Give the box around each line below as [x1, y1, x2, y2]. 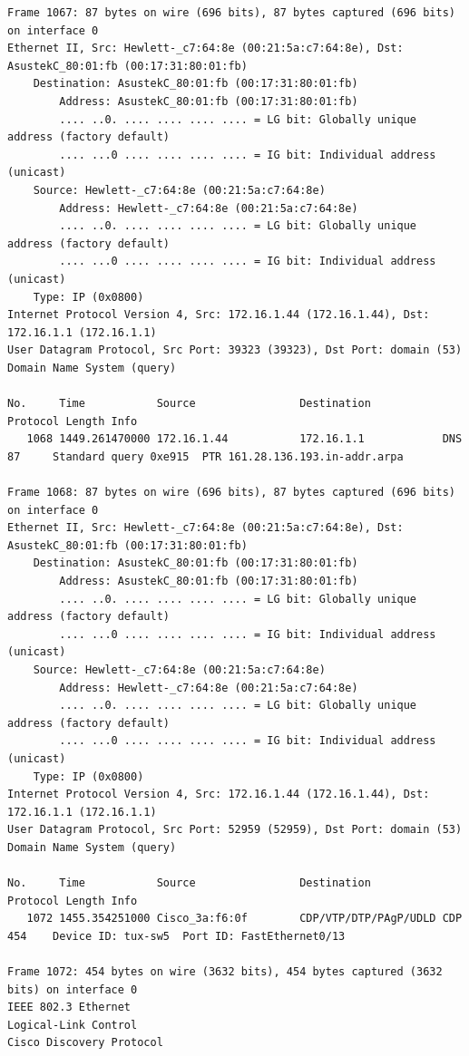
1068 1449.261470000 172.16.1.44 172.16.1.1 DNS [26, 432, 463, 446]
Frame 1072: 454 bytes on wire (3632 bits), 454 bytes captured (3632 [7, 965, 443, 979]
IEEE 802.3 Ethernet [7, 1001, 132, 1014]
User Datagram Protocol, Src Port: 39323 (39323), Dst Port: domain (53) [7, 344, 463, 357]
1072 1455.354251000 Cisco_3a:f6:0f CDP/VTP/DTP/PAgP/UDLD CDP [26, 912, 463, 925]
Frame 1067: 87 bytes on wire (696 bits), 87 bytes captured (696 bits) [7, 6, 455, 19]
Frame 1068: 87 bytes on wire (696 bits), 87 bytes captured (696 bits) [7, 486, 455, 499]
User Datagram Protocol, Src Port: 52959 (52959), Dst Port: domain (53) [7, 823, 463, 837]
